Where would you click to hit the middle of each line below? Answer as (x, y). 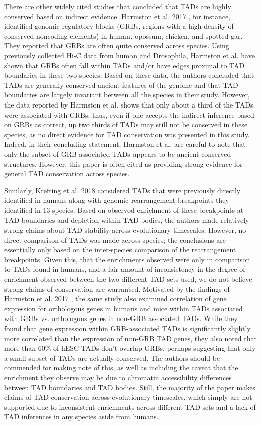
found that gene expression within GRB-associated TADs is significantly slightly (127, 328)
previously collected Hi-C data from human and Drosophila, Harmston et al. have (129, 55)
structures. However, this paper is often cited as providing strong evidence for (123, 164)
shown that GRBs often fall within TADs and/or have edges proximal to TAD (124, 65)
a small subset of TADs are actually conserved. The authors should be (112, 357)
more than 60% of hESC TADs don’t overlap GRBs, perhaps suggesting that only (130, 348)
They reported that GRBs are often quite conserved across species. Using (117, 45)
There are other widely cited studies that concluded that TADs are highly (118, 6)
